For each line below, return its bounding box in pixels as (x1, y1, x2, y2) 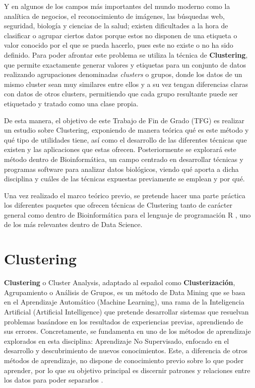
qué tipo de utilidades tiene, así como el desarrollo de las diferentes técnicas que (4, 134, 247, 145)
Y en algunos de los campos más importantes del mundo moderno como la (4, 1, 230, 11)
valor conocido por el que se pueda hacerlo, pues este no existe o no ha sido (4, 40, 234, 50)
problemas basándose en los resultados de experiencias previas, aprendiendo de (4, 316, 243, 326)
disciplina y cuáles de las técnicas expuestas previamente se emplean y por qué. (4, 173, 245, 184)
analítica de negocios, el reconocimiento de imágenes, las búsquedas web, (4, 10, 225, 21)
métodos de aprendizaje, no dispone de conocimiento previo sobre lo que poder (4, 355, 244, 365)
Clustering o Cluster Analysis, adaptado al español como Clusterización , (4, 277, 235, 288)
